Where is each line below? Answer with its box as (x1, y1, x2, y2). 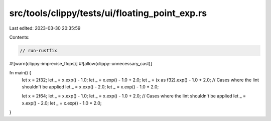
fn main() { (9, 70, 32, 76)
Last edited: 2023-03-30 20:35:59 (9, 25, 81, 31)
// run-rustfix (20, 48, 57, 53)
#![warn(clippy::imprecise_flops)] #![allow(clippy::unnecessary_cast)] (9, 60, 153, 66)
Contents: (9, 34, 30, 40)
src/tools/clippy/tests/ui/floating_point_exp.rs (9, 8, 207, 19)
